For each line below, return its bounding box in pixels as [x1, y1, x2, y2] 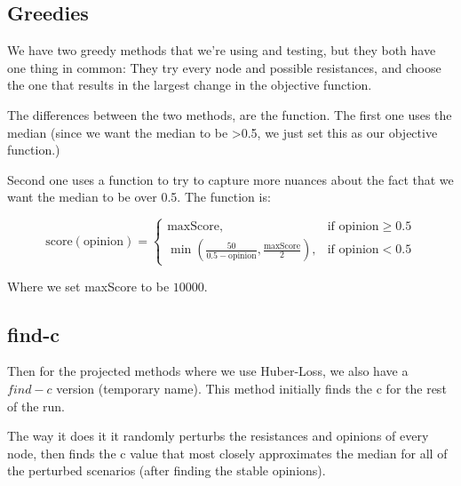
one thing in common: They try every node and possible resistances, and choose [7, 58, 441, 76]
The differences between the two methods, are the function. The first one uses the [7, 105, 452, 123]
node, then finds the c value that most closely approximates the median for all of [7, 443, 448, 462]
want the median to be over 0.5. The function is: [7, 187, 271, 206]
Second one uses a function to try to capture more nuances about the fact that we [7, 170, 454, 188]
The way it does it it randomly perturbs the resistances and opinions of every [7, 426, 429, 445]
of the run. [7, 396, 66, 415]
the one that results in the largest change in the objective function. [7, 76, 372, 94]
